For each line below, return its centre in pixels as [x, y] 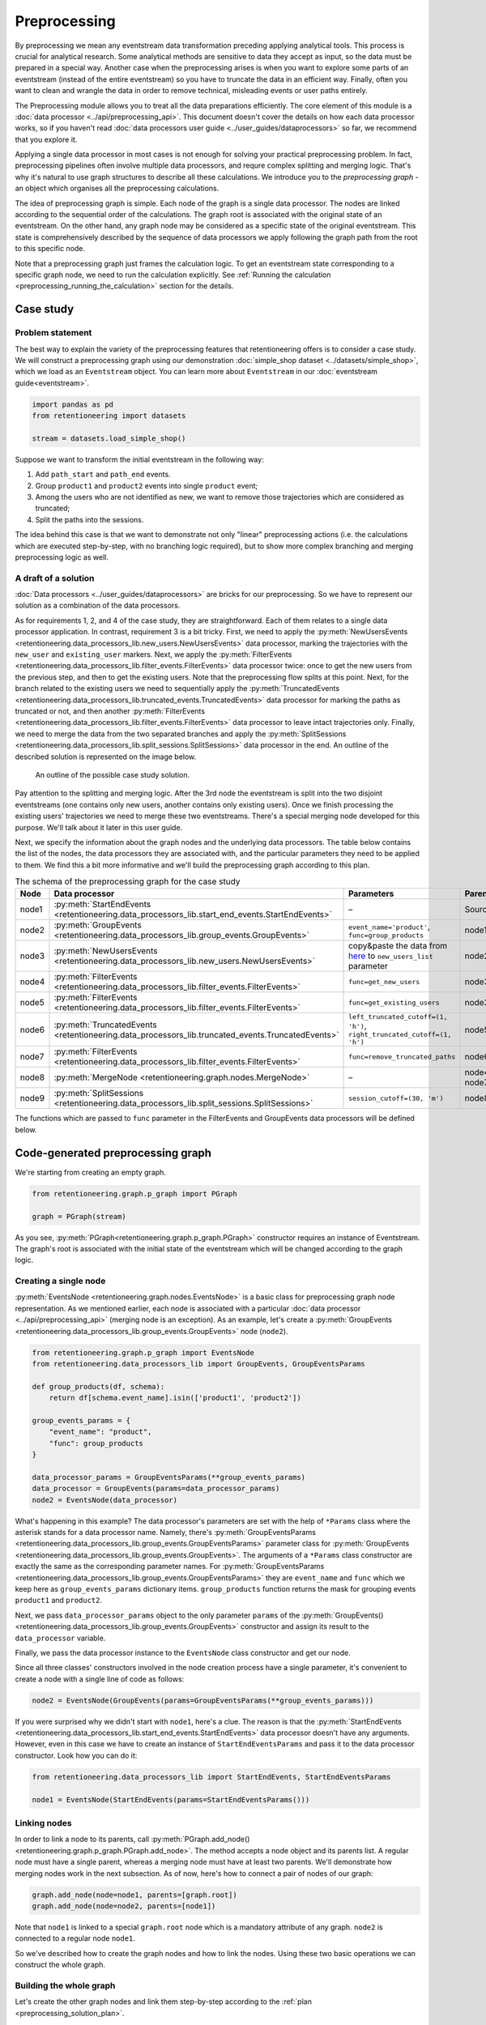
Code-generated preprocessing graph [113, 1153]
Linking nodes [43, 1823]
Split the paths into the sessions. [90, 519]
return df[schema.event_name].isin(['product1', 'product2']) [175, 1398]
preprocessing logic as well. [62, 557]
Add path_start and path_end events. [103, 475]
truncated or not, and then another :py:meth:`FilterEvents [110, 711]
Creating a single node [60, 1281]
